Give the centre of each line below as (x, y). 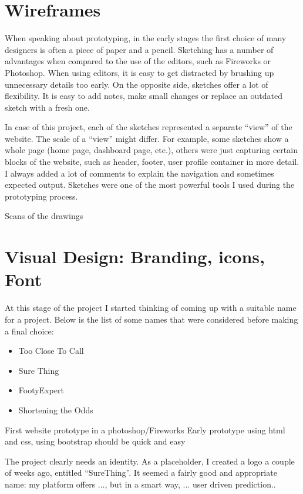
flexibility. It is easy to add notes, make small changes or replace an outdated (144, 96)
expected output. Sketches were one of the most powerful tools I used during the (150, 185)
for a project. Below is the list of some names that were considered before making (151, 319)
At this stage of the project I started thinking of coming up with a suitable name (151, 308)
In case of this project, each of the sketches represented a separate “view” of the (149, 127)
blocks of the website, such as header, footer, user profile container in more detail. (152, 162)
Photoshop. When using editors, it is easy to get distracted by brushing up (139, 72)
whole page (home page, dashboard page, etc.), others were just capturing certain (151, 150)
